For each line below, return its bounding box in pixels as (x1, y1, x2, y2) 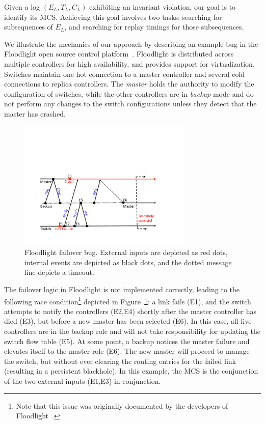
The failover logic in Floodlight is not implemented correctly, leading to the (4, 284, 240, 294)
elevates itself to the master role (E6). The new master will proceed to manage (4, 346, 250, 356)
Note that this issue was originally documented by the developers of (16, 400, 228, 411)
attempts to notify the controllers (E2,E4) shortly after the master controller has (4, 305, 256, 316)
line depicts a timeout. (24, 267, 94, 277)
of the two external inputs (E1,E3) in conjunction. (4, 375, 161, 386)
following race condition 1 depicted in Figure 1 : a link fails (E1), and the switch (4, 294, 251, 306)
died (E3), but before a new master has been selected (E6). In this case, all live (4, 316, 252, 326)
